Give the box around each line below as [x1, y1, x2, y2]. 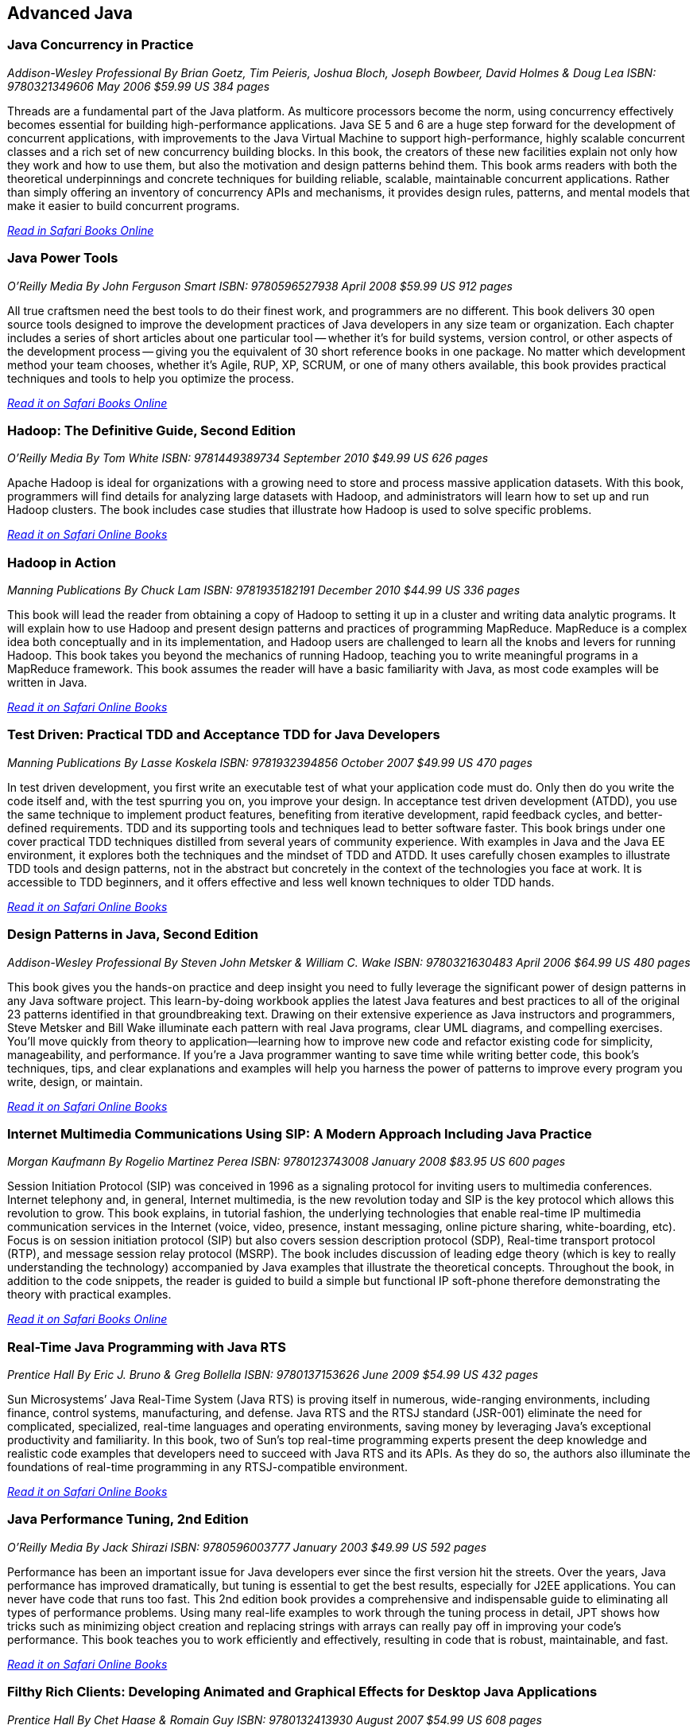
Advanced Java [7, 3, 134, 23]
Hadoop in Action [7, 554, 116, 571]
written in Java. [7, 676, 87, 690]
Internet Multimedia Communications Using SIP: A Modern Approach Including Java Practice [7, 1125, 592, 1142]
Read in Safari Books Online [7, 223, 154, 237]
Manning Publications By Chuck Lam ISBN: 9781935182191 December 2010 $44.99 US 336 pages [7, 583, 521, 598]
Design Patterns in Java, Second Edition [7, 926, 258, 943]
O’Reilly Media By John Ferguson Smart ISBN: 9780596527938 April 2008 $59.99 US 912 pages [7, 278, 513, 293]
